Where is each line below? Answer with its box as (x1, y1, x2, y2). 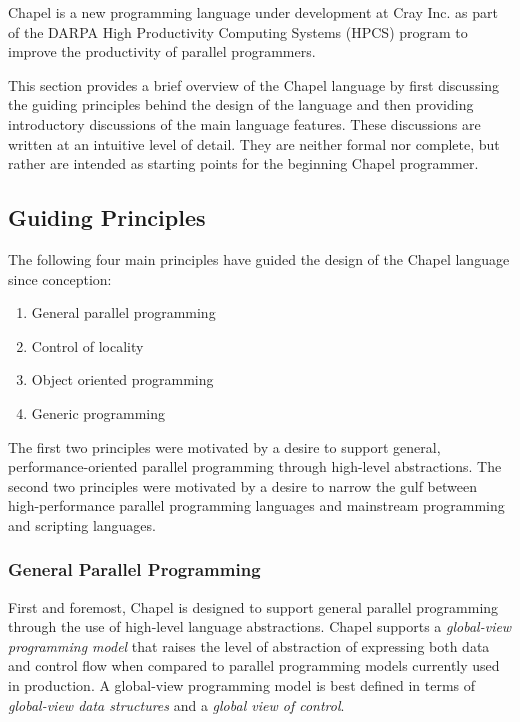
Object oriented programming (31, 369, 214, 390)
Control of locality (31, 335, 144, 356)
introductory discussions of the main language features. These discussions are (8, 113, 481, 134)
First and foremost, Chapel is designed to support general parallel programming (8, 596, 499, 617)
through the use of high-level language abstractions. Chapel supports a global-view (8, 616, 512, 637)
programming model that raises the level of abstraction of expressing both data (8, 635, 490, 656)
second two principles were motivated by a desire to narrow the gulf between (8, 475, 477, 496)
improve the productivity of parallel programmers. (8, 41, 316, 62)
